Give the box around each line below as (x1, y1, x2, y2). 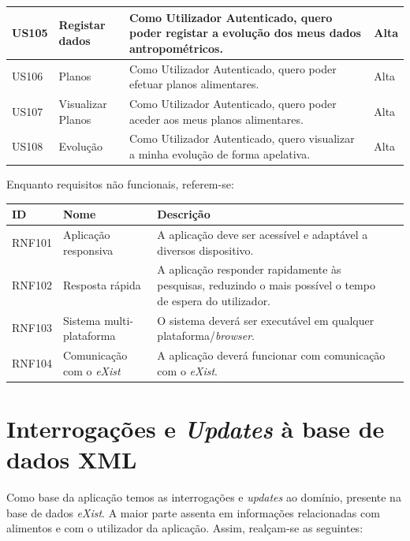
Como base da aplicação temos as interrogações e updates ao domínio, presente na (6, 488, 401, 505)
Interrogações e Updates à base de (6, 412, 385, 445)
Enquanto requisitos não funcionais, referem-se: (6, 176, 234, 192)
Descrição (157, 206, 211, 222)
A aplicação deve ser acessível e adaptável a (157, 226, 368, 243)
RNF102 (12, 277, 52, 293)
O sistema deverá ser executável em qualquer (157, 312, 375, 328)
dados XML (6, 443, 137, 475)
